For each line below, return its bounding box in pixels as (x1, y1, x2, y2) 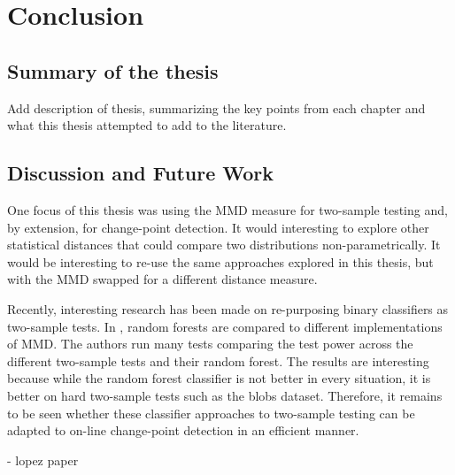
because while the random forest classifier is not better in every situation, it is (7, 369, 431, 387)
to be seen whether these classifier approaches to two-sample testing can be (7, 403, 415, 422)
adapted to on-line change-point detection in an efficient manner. (7, 421, 359, 440)
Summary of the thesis (7, 57, 219, 84)
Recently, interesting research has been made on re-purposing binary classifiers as (7, 299, 449, 318)
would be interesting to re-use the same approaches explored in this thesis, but (7, 252, 434, 271)
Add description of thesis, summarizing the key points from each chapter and (7, 98, 426, 117)
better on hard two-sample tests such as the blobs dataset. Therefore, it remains (7, 386, 443, 404)
